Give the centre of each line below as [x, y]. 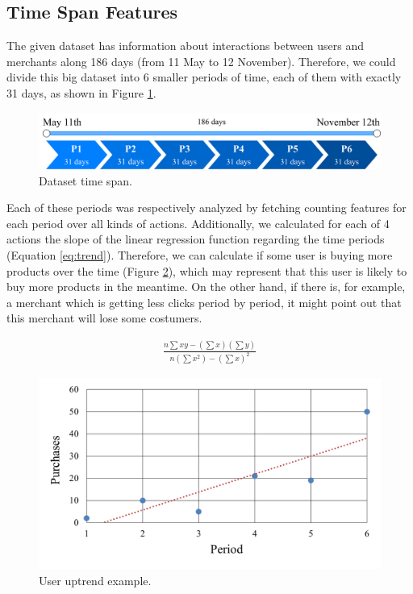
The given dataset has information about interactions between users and [186, 46]
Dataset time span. [86, 180]
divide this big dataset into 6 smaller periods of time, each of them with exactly [204, 77]
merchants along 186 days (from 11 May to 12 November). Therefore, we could [201, 61]
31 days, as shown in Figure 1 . [81, 92]
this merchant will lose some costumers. [104, 318]
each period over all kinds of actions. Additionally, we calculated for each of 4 [198, 223]
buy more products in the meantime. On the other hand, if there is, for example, [206, 287]
